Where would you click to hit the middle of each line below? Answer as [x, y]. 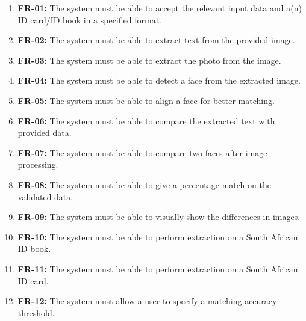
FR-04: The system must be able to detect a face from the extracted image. [159, 80]
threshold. [36, 312]
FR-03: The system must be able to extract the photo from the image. [149, 60]
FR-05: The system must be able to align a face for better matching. [146, 100]
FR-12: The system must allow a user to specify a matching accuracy [147, 301]
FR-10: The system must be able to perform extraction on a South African [158, 237]
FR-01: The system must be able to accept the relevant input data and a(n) [160, 8]
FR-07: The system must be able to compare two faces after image [142, 152]
